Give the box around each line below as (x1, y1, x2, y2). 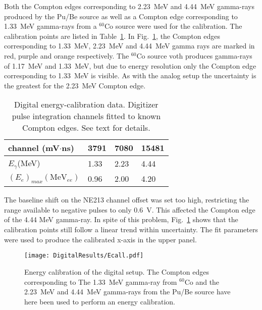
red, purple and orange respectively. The (4, 50, 129, 61)
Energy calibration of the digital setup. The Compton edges (24, 266, 209, 277)
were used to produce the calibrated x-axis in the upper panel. (4, 234, 197, 244)
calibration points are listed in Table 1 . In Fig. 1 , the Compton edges (4, 30, 220, 41)
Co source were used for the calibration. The (104, 21, 242, 31)
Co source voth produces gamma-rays (136, 50, 252, 61)
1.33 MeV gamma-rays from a (4, 21, 97, 31)
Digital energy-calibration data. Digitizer (14, 98, 159, 111)
